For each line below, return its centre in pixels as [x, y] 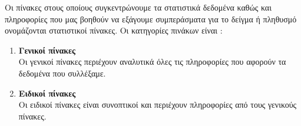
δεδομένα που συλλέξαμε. [62, 73]
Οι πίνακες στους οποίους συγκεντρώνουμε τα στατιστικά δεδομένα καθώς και [138, 7]
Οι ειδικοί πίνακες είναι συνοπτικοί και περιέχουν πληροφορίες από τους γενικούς [158, 105]
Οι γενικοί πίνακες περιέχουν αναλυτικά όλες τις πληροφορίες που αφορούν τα [152, 62]
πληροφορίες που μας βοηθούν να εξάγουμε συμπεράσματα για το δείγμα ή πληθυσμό [151, 19]
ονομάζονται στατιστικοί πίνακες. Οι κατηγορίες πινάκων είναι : [114, 30]
